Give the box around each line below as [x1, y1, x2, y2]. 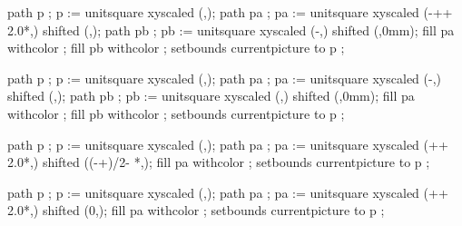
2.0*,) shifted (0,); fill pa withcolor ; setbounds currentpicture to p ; [7, 201, 385, 220]
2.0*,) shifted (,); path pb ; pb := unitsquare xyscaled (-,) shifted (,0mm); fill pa [7, 20, 455, 39]
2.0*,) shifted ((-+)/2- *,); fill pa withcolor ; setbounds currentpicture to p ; [7, 152, 430, 172]
